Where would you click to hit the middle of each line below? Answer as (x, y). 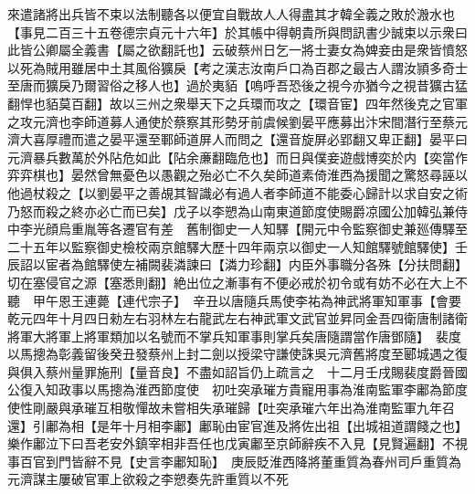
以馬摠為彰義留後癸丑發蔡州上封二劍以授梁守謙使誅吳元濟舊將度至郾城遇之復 (237, 354)
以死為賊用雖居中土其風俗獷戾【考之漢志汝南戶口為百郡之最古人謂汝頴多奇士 (237, 67)
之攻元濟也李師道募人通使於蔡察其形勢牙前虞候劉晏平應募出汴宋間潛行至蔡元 (237, 121)
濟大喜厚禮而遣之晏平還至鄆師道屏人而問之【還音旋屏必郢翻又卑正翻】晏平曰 (237, 139)
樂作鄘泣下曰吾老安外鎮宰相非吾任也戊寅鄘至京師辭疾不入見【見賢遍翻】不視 (237, 443)
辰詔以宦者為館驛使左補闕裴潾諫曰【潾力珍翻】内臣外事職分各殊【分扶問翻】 (237, 264)
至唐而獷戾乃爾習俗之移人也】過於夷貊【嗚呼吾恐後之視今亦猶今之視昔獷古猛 (237, 85)
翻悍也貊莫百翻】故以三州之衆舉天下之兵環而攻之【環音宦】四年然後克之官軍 (237, 103)
